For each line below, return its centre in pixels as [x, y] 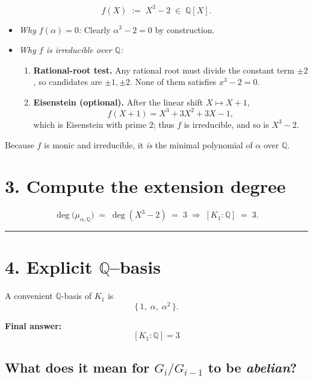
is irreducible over [79, 50]
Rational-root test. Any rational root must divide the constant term [164, 70]
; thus [164, 124]
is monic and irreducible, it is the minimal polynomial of [148, 144]
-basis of [76, 296]
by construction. [185, 29]
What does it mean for [77, 367]
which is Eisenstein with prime [90, 124]
